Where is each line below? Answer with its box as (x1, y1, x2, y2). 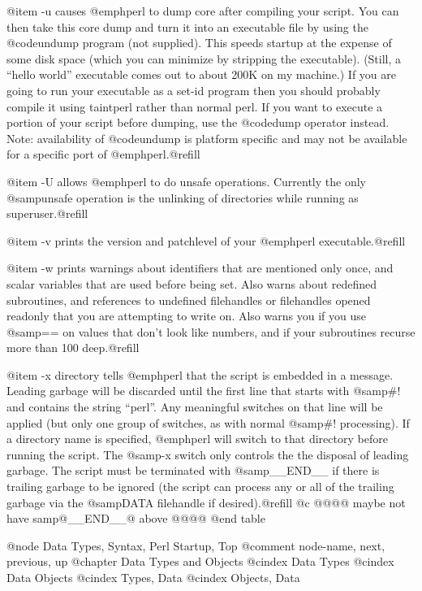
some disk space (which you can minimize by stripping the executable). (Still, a (6, 50, 402, 67)
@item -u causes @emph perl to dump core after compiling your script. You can (6, 2, 399, 19)
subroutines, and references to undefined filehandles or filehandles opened (6, 291, 371, 308)
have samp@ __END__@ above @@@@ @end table (6, 510, 265, 527)
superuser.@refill (6, 205, 88, 222)
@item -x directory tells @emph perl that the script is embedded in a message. (6, 366, 394, 383)
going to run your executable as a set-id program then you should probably (6, 81, 381, 98)
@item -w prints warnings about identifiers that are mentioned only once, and (6, 259, 394, 276)
